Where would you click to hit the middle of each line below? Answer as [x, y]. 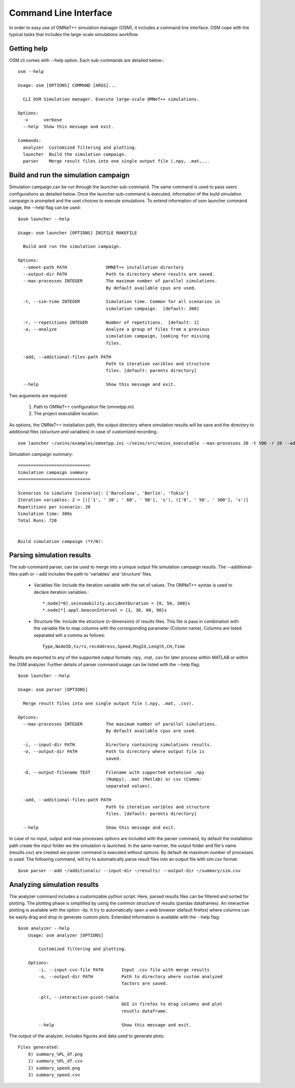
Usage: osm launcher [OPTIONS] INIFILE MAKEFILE [77, 233]
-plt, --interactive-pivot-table [79, 997]
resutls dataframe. [145, 1011]
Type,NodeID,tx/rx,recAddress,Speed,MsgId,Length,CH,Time [114, 646]
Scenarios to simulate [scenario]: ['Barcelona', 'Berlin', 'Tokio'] [103, 493]
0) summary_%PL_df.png [55, 1054]
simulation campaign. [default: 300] [153, 308]
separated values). [129, 786]
